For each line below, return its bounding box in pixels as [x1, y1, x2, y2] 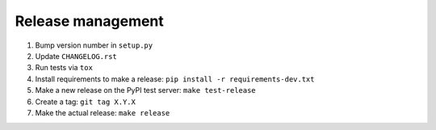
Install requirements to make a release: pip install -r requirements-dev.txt [35, 73, 315, 84]
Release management [15, 12, 165, 30]
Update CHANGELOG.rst [35, 51, 117, 61]
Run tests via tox [35, 63, 93, 73]
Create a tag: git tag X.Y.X [35, 97, 136, 107]
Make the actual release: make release [35, 107, 170, 117]
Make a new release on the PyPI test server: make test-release [35, 86, 256, 95]
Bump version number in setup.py [35, 40, 153, 50]
